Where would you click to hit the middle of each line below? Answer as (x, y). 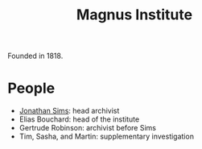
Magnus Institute (134, 15)
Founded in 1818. (35, 56)
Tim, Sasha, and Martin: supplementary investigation (107, 137)
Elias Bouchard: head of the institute (79, 119)
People (31, 88)
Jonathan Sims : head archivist (69, 111)
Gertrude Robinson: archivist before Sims (87, 128)
